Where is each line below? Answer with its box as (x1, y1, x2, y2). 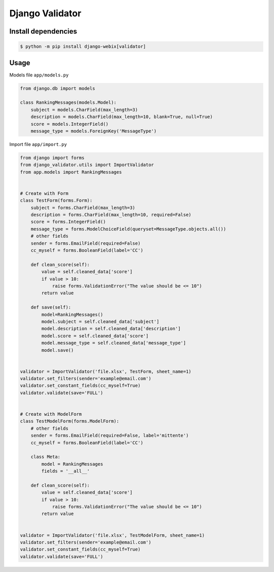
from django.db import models (20, 85, 95, 91)
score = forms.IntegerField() (30, 219, 106, 225)
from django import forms (20, 155, 85, 160)
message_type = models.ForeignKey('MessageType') (30, 128, 157, 134)
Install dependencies (9, 27, 77, 36)
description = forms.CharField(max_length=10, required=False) (30, 212, 192, 218)
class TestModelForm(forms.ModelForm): (20, 418, 119, 424)
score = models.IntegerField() (30, 121, 109, 127)
